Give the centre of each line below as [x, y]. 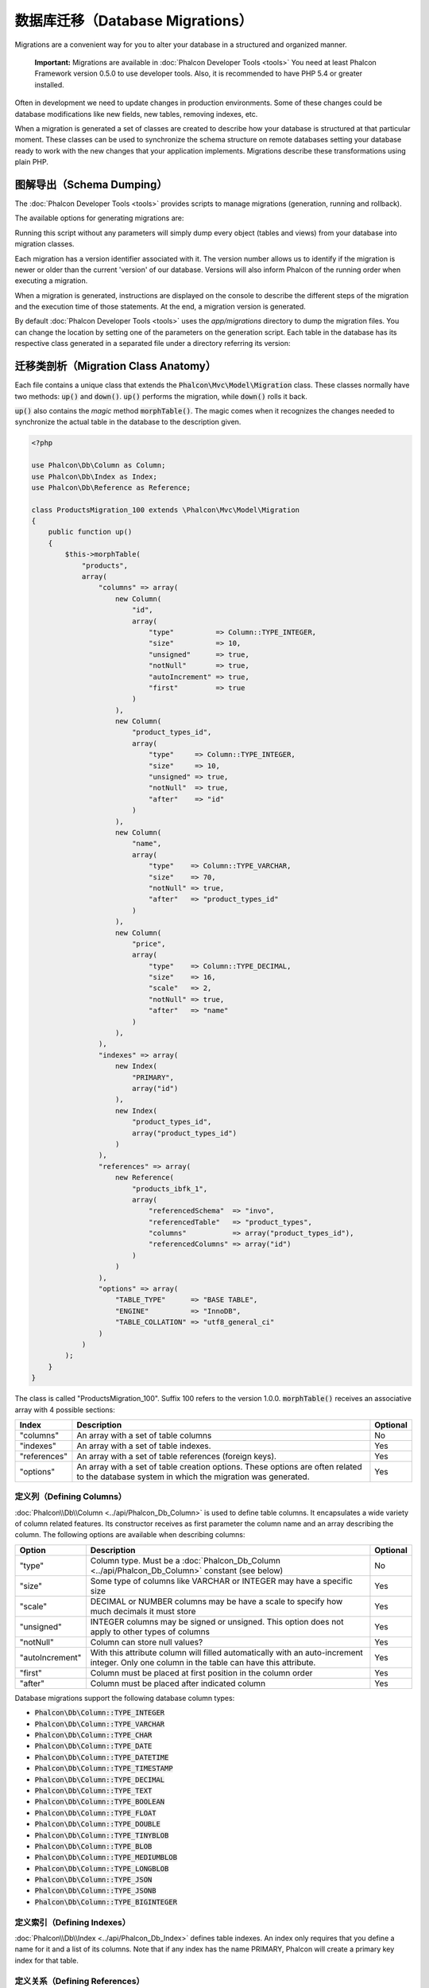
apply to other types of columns [150, 1632]
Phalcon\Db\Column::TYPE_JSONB [95, 1891]
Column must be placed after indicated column [178, 1683]
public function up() [90, 532]
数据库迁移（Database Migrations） [134, 21]
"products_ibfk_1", [170, 1188]
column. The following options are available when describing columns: [130, 1535]
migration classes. [44, 244]
